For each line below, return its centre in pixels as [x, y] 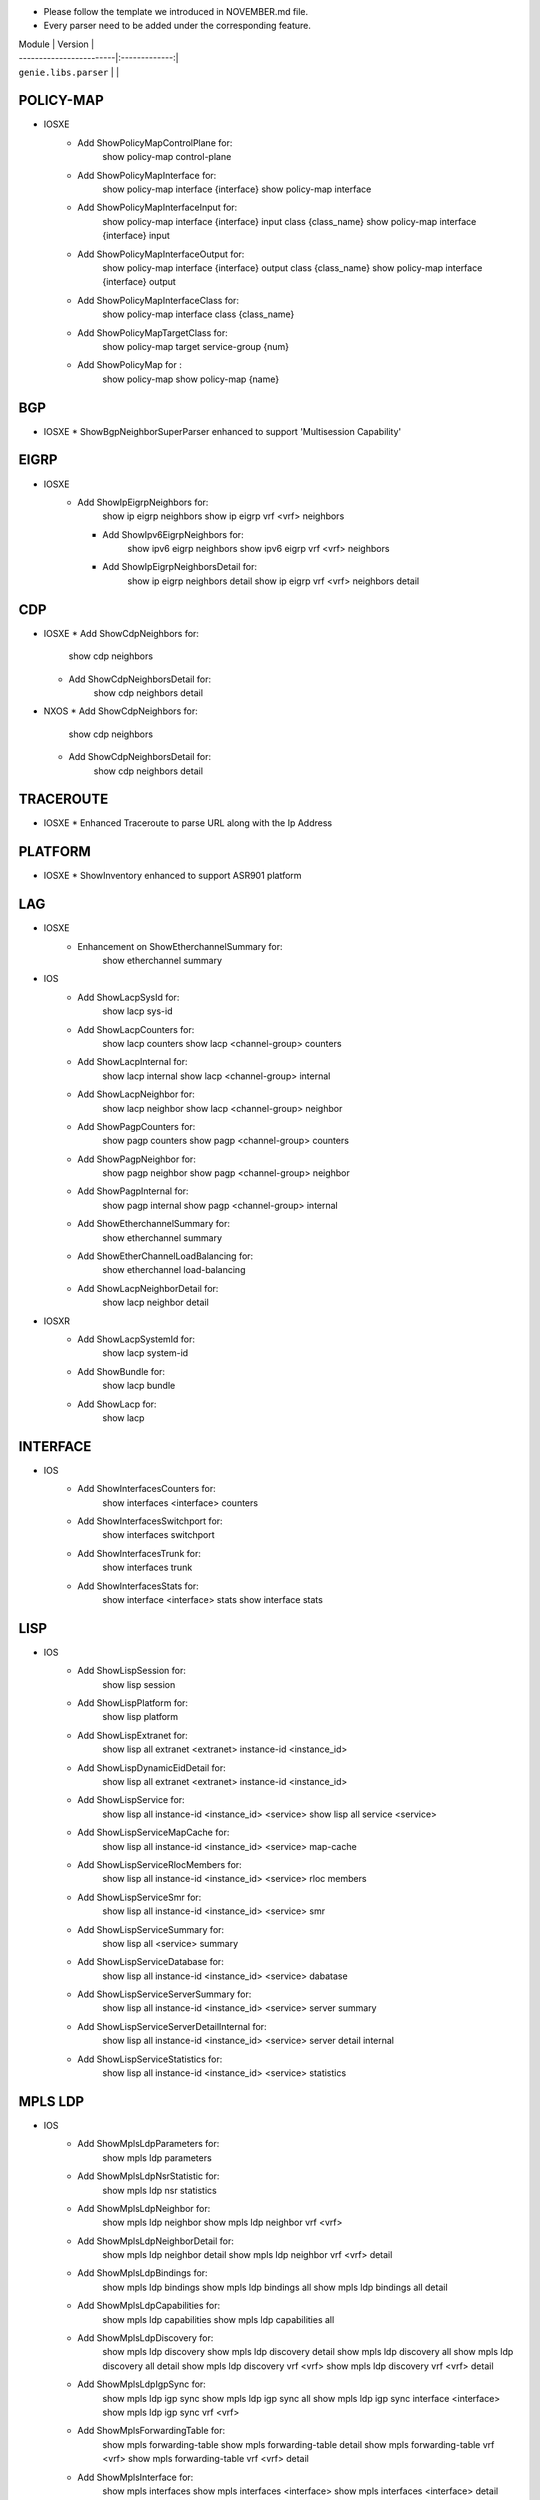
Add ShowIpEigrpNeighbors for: [143, 502]
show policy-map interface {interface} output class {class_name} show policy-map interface [292, 267]
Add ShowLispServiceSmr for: [139, 1897]
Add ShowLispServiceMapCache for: [153, 1832]
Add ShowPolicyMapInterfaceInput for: [157, 207]
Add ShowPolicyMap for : [129, 365]
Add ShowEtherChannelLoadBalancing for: [165, 1256]
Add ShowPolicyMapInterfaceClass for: [158, 300]
